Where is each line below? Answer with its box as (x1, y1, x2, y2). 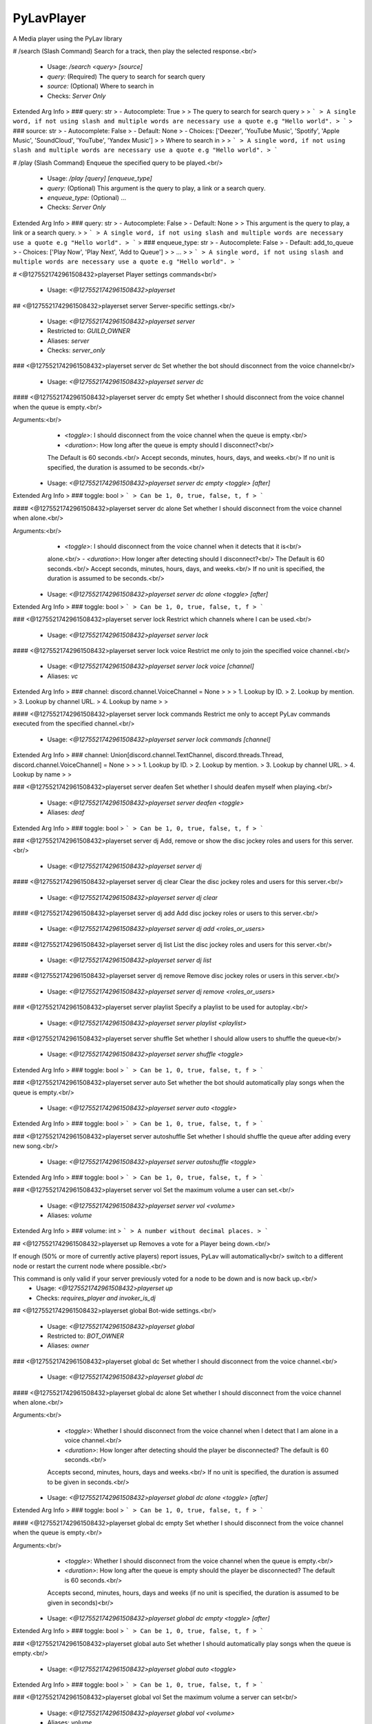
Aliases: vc (47, 672, 79, 680)
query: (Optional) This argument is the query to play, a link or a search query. (47, 183, 266, 192)
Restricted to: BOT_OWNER (47, 1332, 124, 1340)
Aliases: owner (47, 1341, 90, 1350)
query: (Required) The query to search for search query (47, 72, 206, 81)
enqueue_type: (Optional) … (47, 194, 127, 202)
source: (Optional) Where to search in (47, 82, 154, 90)
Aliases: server (47, 337, 90, 345)
